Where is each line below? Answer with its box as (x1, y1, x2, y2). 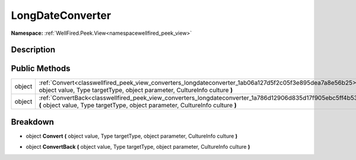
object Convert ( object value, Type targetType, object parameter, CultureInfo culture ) (26, 132, 238, 139)
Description (11, 45, 56, 55)
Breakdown (11, 117, 55, 127)
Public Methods (11, 64, 71, 74)
